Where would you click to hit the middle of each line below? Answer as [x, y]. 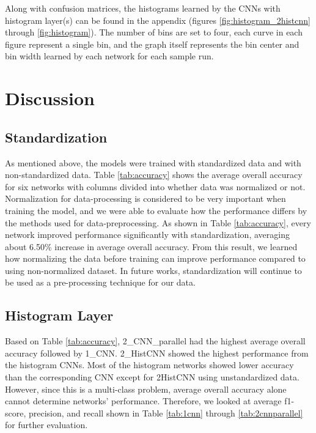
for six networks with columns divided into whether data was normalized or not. [155, 186]
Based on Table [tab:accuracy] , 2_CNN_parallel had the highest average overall [155, 341]
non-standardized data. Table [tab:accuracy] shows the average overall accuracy [154, 175]
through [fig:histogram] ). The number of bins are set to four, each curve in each [154, 32]
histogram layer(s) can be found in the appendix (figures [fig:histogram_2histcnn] [158, 20]
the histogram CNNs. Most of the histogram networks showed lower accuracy [149, 365]
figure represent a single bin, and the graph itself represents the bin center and [152, 44]
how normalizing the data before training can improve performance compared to [155, 258]
